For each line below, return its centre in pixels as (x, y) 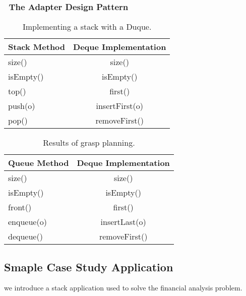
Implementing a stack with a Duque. (87, 27)
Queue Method (39, 163)
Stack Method (37, 47)
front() (20, 207)
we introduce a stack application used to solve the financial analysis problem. (123, 288)
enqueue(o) (27, 222)
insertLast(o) (123, 222)
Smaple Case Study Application (89, 267)
